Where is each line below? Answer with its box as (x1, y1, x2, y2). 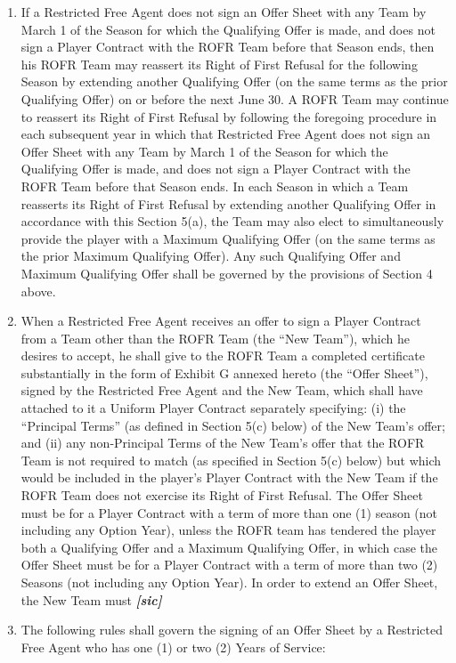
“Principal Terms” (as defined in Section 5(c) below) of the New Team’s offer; (20, 416, 445, 434)
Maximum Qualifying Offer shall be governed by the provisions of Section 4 (20, 263, 433, 282)
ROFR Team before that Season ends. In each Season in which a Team (20, 176, 409, 195)
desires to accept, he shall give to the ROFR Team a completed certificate (20, 346, 425, 365)
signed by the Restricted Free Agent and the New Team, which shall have (20, 381, 423, 400)
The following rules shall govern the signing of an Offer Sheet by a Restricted (20, 620, 443, 639)
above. (20, 281, 56, 300)
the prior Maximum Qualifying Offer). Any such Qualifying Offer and (20, 247, 401, 265)
